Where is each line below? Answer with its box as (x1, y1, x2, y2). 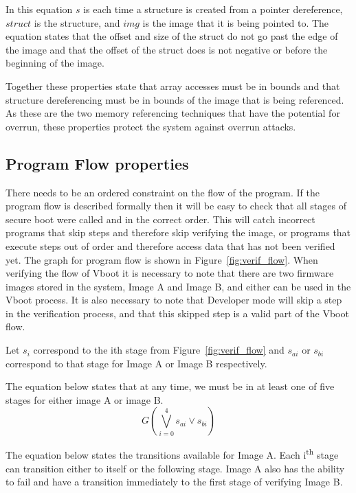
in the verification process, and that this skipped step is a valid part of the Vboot (5, 306, 349, 320)
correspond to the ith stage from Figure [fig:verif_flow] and (33, 343, 285, 357)
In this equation (5, 2, 73, 16)
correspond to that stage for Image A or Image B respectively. (5, 356, 267, 370)
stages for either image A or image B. (5, 392, 164, 406)
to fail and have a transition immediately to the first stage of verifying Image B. (5, 474, 343, 489)
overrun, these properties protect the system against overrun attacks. (5, 119, 296, 133)
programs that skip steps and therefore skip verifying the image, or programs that (5, 225, 351, 240)
